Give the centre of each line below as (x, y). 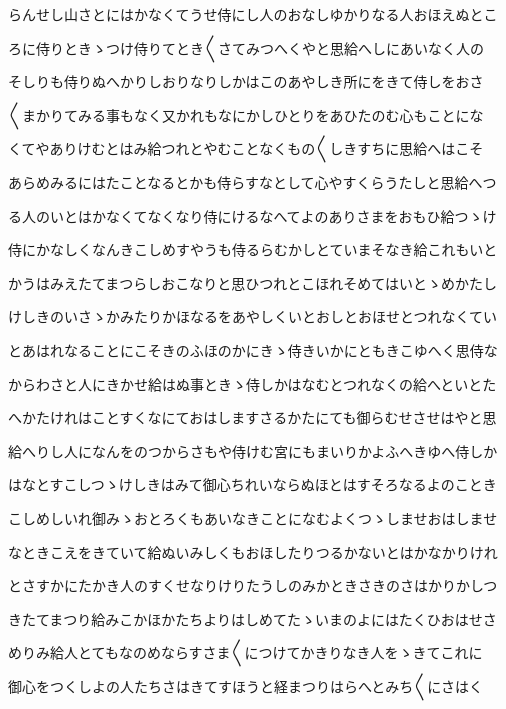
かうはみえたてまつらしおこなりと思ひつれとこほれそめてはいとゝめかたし (253, 282)
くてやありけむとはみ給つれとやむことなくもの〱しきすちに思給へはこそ (246, 148)
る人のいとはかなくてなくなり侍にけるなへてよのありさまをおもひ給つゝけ (252, 215)
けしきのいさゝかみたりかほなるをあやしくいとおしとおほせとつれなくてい (253, 316)
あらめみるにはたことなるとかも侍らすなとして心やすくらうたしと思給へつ (252, 181)
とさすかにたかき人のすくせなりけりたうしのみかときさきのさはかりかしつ (253, 585)
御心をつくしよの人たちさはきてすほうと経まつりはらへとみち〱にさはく (246, 685)
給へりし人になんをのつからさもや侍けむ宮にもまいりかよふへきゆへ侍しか (253, 450)
